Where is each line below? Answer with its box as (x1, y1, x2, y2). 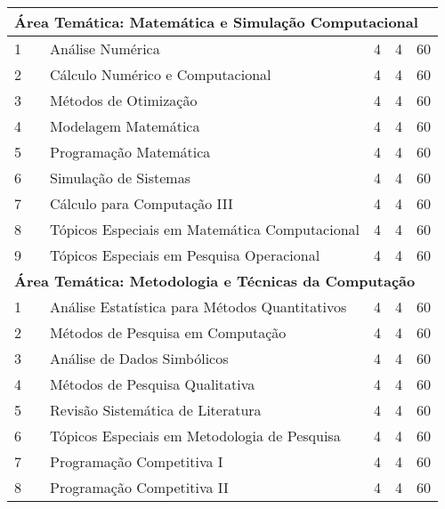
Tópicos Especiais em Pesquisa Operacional (50, 245, 320, 265)
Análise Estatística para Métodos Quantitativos (50, 296, 347, 317)
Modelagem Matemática (50, 116, 200, 136)
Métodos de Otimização (50, 90, 198, 110)
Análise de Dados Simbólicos (50, 348, 229, 368)
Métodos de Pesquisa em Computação (50, 322, 287, 343)
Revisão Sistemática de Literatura (50, 400, 262, 420)
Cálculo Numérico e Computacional (50, 64, 271, 85)
